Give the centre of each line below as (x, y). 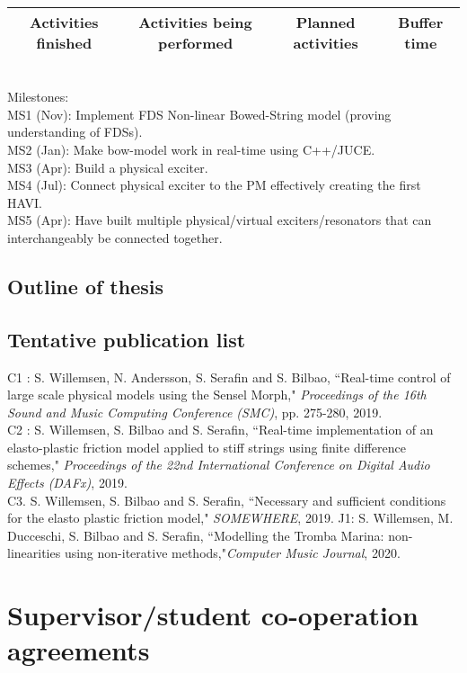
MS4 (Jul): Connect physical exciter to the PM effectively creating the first (214, 185)
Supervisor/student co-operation (213, 615)
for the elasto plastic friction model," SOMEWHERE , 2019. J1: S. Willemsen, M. (230, 518)
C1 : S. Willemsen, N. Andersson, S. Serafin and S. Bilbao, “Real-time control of (229, 377)
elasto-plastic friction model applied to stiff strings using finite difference (207, 447)
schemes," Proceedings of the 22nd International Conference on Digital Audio (219, 465)
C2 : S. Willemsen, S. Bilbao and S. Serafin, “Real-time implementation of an (220, 430)
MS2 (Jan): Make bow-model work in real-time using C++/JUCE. (191, 149)
